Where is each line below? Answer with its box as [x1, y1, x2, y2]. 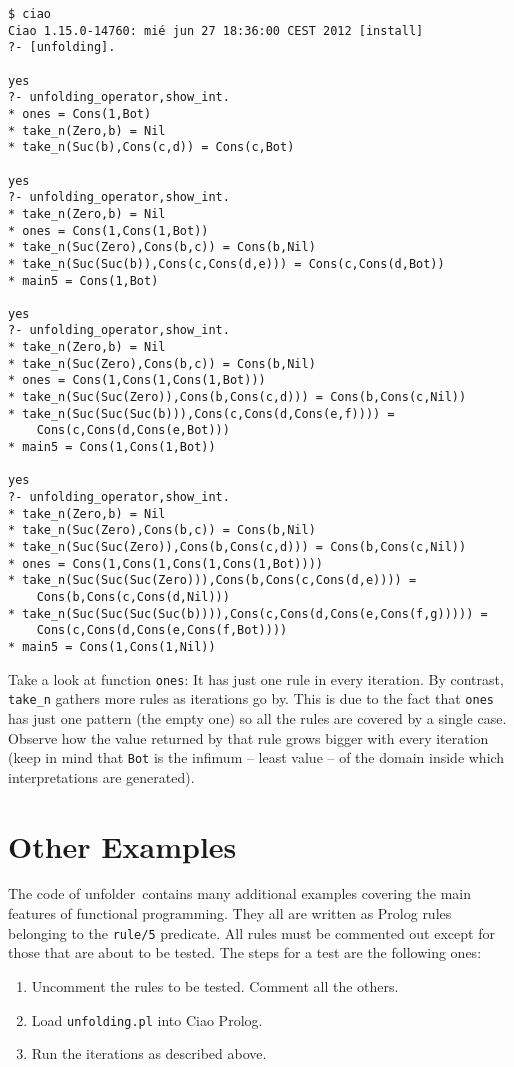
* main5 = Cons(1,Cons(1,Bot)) [8, 440, 216, 455]
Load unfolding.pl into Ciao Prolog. [31, 1009, 263, 1030]
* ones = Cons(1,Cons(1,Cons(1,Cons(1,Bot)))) [8, 556, 323, 571]
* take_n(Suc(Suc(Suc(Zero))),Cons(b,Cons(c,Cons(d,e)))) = [8, 573, 417, 588]
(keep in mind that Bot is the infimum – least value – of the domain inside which [8, 747, 505, 768]
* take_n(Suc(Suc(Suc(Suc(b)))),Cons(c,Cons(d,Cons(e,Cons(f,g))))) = [8, 606, 488, 621]
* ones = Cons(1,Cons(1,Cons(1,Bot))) [8, 373, 266, 388]
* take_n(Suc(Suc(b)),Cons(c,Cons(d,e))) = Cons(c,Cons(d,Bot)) [8, 256, 445, 271]
